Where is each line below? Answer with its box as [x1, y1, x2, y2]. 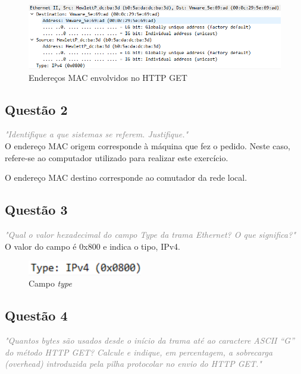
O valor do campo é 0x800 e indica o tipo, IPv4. [5, 240, 181, 252]
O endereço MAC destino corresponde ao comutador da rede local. [5, 171, 247, 184]
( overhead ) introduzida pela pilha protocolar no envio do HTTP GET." [5, 357, 262, 370]
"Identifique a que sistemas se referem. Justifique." [5, 128, 189, 140]
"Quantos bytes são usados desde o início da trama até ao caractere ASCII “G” [5, 334, 295, 347]
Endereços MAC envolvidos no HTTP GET [29, 71, 187, 83]
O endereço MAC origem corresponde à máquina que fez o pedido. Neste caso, [5, 140, 290, 152]
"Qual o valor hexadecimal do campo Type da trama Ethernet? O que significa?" [5, 228, 296, 240]
